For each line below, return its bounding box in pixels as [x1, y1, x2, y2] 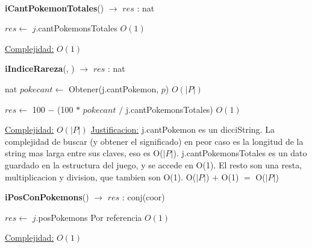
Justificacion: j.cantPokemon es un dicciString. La [90, 123, 275, 136]
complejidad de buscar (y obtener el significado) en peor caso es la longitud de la [5, 135, 304, 147]
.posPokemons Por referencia [36, 211, 142, 223]
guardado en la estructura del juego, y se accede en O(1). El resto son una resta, [5, 158, 302, 171]
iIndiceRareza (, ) [5, 62, 75, 75]
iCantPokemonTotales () [5, 1, 104, 14]
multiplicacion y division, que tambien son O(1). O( [5, 170, 196, 183]
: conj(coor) [122, 191, 165, 203]
